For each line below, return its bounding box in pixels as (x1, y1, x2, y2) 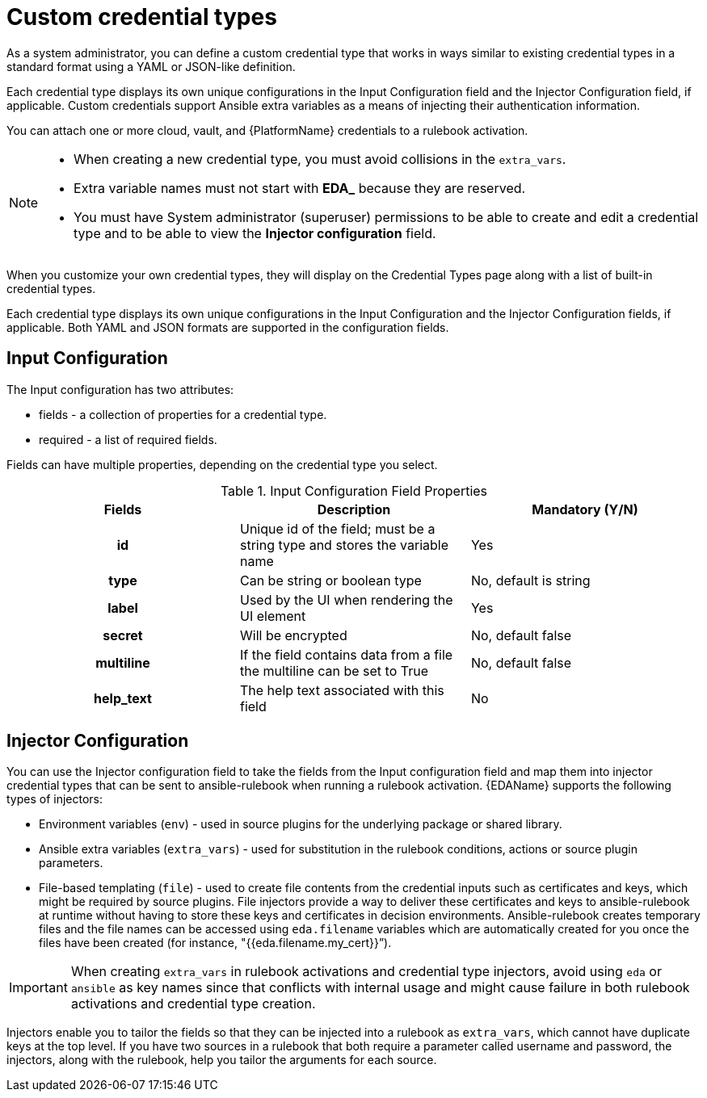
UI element (239, 607, 306, 624)
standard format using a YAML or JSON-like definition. (6, 59, 296, 73)
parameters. (39, 856, 103, 870)
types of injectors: (6, 792, 103, 807)
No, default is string (470, 572, 591, 589)
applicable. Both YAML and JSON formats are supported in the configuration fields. (6, 320, 449, 334)
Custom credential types (6, 3, 277, 31)
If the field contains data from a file (239, 646, 453, 663)
